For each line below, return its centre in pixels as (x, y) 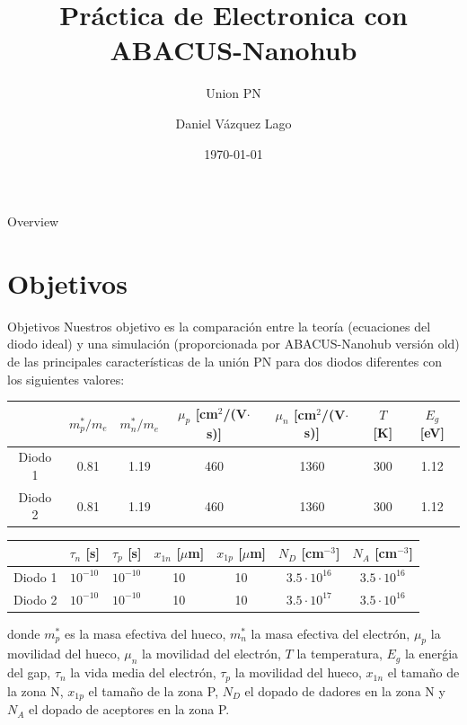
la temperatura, (339, 654)
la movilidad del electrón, (211, 654)
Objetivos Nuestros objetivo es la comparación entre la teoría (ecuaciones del (219, 326)
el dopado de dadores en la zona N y (345, 690)
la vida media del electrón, (143, 672)
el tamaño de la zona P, (154, 690)
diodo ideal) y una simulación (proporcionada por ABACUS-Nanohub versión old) (233, 344)
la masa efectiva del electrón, (330, 633)
